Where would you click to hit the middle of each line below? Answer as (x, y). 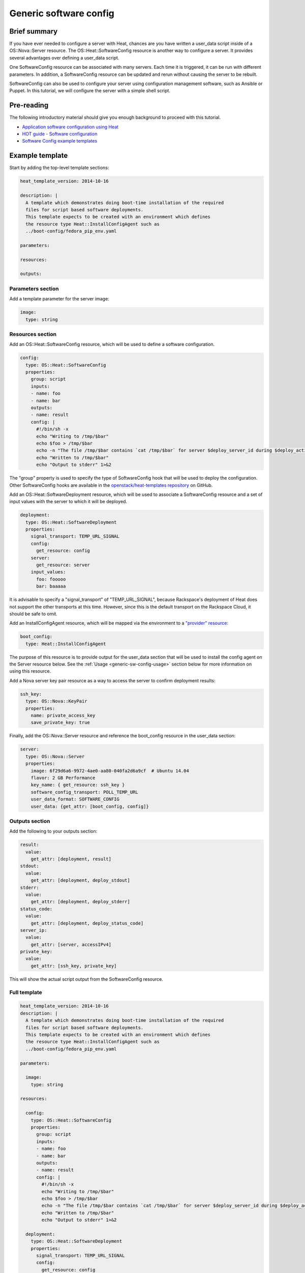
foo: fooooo (51, 579)
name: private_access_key (63, 716)
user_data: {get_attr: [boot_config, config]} (90, 806)
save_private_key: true (60, 723)
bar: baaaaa (51, 586)
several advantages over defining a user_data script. (64, 58)
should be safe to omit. (34, 614)
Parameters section (34, 289)
